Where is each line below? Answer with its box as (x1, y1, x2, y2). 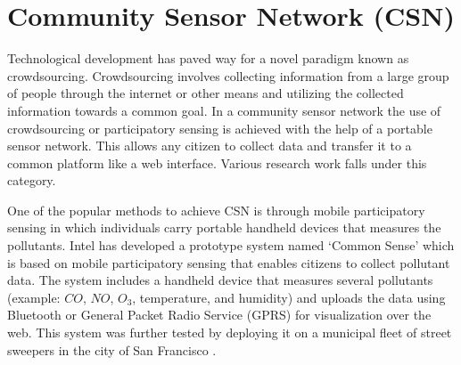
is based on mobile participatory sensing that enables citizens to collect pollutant (7, 253, 450, 272)
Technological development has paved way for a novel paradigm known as (7, 49, 409, 68)
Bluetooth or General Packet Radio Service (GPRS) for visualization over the (7, 305, 432, 324)
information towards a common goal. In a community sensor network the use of (7, 101, 441, 119)
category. (7, 171, 56, 190)
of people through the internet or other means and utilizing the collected (7, 84, 404, 102)
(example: (7, 288, 61, 306)
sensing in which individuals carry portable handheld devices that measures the (7, 218, 441, 237)
